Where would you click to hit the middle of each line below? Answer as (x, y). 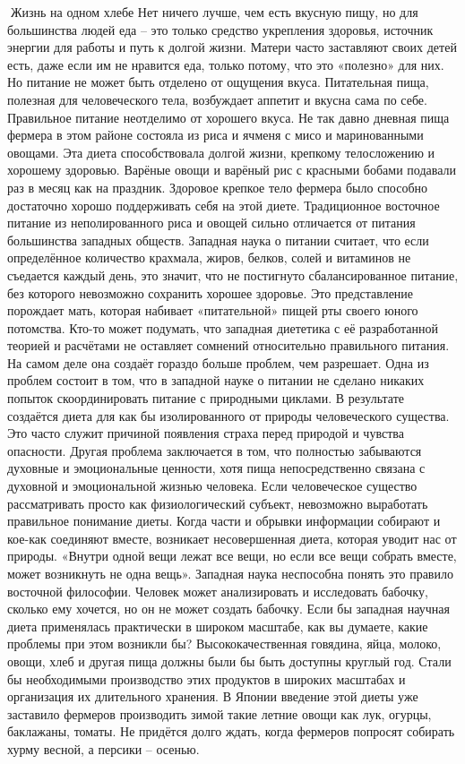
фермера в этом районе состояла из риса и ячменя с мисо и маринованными (215, 135)
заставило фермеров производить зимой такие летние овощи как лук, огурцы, (220, 713)
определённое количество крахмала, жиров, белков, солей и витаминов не (209, 258)
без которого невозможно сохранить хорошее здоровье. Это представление (211, 292)
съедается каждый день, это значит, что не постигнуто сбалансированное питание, (233, 275)
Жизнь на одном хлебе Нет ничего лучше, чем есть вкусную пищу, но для (214, 12)
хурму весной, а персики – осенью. (103, 748)
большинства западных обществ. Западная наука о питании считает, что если (218, 240)
